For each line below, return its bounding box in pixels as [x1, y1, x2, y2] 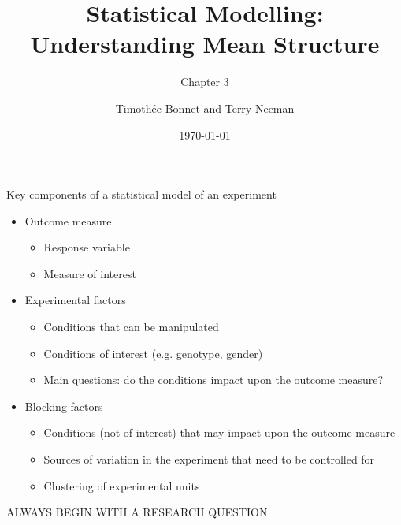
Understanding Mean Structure [30, 28, 380, 60]
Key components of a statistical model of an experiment [6, 186, 277, 203]
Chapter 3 [180, 73, 229, 90]
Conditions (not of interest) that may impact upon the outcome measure [43, 424, 395, 441]
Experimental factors [24, 292, 126, 308]
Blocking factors [24, 397, 103, 414]
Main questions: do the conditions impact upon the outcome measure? [43, 371, 384, 388]
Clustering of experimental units [43, 477, 200, 493]
